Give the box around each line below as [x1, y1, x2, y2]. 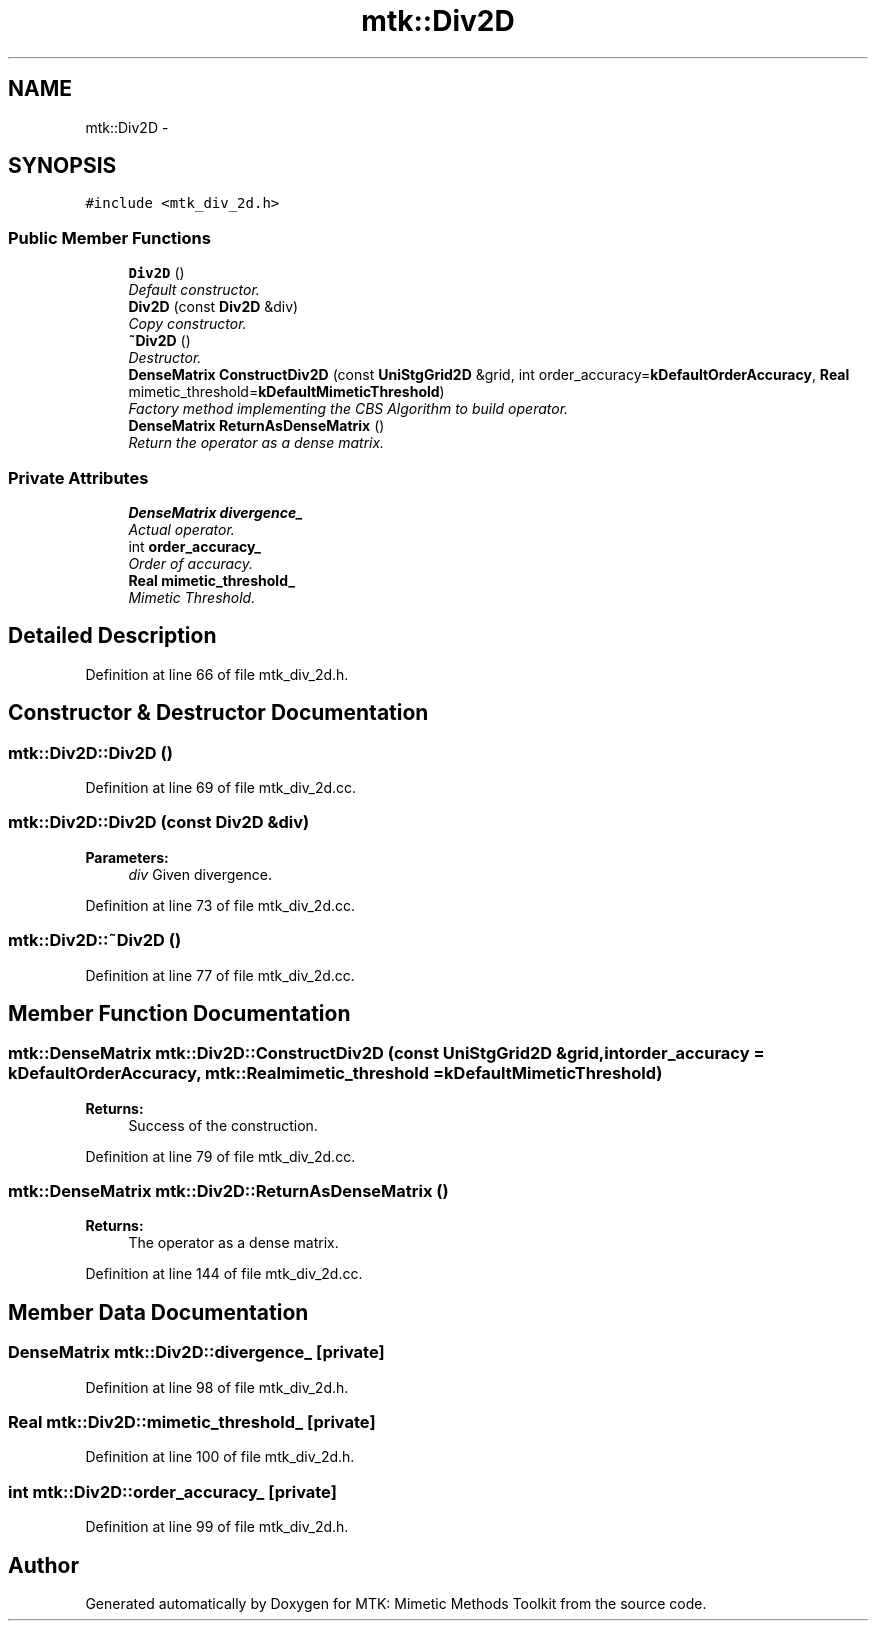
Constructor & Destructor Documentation [8, 700, 429, 726]
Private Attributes [8, 467, 149, 488]
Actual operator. [128, 520, 235, 538]
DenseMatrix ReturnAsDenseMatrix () [128, 417, 385, 435]
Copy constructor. [128, 315, 247, 333]
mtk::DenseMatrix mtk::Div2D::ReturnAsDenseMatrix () [8, 1181, 449, 1202]
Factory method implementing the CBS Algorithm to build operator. [128, 400, 569, 418]
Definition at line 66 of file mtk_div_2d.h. [85, 665, 349, 683]
